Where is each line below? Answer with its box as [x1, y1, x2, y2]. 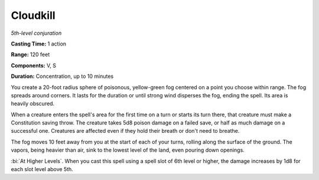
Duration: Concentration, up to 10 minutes [11, 73, 114, 80]
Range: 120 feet [11, 51, 50, 58]
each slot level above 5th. [11, 166, 73, 173]
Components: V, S [11, 62, 56, 69]
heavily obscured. [11, 100, 55, 107]
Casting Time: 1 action [11, 40, 67, 47]
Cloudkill [11, 9, 56, 22]
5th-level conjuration [11, 30, 62, 37]
